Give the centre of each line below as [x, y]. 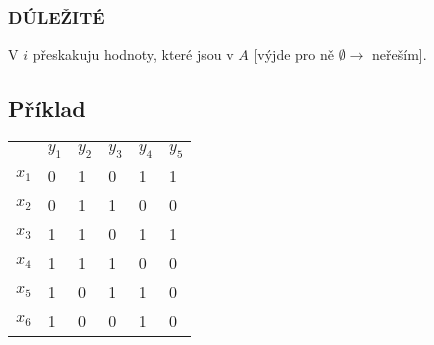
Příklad [47, 108]
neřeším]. [399, 54]
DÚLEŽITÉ [56, 16]
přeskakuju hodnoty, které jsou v [133, 54]
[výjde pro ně [293, 54]
